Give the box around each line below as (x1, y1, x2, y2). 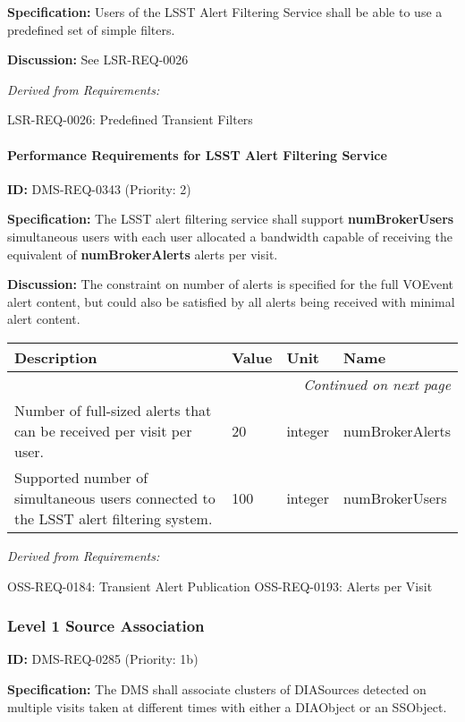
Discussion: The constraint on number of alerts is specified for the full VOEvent (7, 275, 453, 293)
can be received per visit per (14, 420, 192, 441)
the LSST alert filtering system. (14, 507, 213, 529)
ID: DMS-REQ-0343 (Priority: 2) (7, 179, 191, 198)
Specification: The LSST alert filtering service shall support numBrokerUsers (7, 209, 454, 228)
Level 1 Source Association (7, 615, 205, 637)
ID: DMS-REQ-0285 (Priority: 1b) (7, 650, 199, 668)
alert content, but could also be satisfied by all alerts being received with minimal (7, 292, 455, 310)
